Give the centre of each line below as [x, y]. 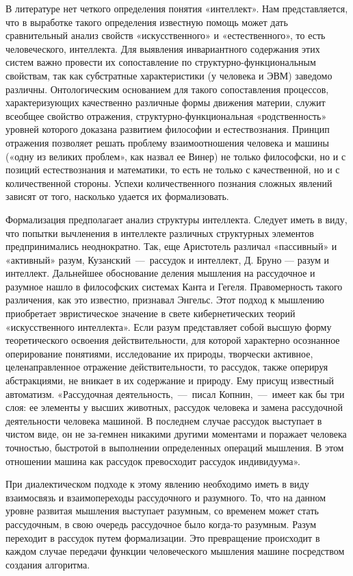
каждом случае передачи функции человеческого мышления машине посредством [175, 551]
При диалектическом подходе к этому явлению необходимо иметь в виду [157, 484]
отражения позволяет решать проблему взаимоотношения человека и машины [167, 142]
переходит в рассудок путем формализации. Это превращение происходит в [163, 537]
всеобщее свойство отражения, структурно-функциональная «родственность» [166, 115]
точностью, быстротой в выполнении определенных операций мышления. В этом [175, 447]
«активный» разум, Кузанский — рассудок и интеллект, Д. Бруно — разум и [168, 259]
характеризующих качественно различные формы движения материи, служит [166, 102]
